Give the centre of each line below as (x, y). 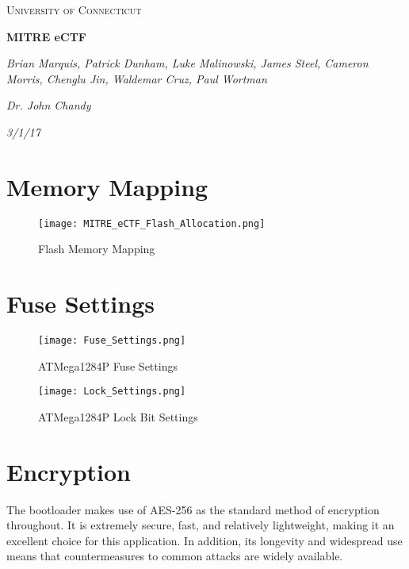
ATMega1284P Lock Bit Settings (118, 416)
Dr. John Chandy (49, 105)
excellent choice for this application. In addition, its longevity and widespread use (204, 540)
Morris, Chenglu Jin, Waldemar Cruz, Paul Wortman (137, 78)
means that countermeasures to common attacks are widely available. (175, 556)
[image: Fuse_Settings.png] (112, 341)
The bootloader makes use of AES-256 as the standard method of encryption (193, 509)
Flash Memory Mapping (97, 249)
